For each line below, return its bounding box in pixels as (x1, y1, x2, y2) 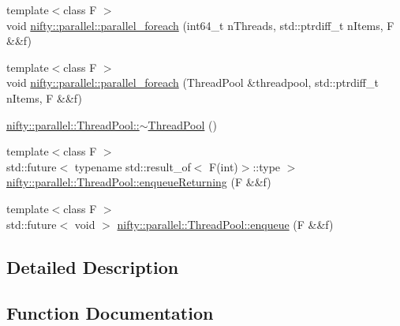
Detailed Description (6, 254, 179, 279)
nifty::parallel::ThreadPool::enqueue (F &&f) (117, 215, 334, 232)
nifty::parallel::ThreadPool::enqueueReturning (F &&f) (6, 174, 271, 190)
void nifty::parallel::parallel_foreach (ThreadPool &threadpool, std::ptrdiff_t (6, 74, 379, 91)
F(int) (209, 158, 238, 174)
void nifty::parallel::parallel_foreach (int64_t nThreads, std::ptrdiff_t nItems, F (6, 17, 394, 33)
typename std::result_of (74, 158, 191, 174)
